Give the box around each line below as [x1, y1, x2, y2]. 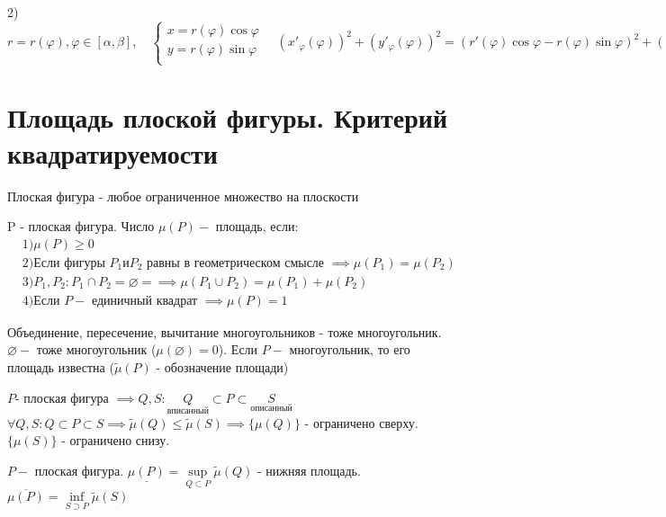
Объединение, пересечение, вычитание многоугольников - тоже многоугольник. [7, 322, 442, 341]
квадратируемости [7, 134, 218, 171]
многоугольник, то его [289, 340, 410, 359]
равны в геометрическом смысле [147, 256, 325, 270]
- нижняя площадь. [257, 461, 361, 479]
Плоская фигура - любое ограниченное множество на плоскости [7, 186, 359, 205]
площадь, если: [215, 217, 299, 236]
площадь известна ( [7, 358, 114, 376]
